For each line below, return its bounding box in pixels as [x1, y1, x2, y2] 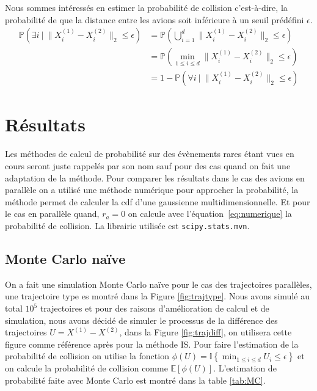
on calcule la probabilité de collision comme [5, 362, 168, 375]
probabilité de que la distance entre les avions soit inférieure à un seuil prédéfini [5, 13, 304, 26]
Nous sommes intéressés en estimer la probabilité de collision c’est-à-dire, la [5, 1, 288, 13]
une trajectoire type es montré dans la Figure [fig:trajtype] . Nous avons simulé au [5, 290, 310, 302]
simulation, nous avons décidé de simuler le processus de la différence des [5, 313, 278, 326]
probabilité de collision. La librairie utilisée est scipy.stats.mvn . [5, 219, 250, 232]
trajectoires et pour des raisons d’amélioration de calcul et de [40, 302, 269, 315]
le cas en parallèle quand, [5, 207, 100, 220]
